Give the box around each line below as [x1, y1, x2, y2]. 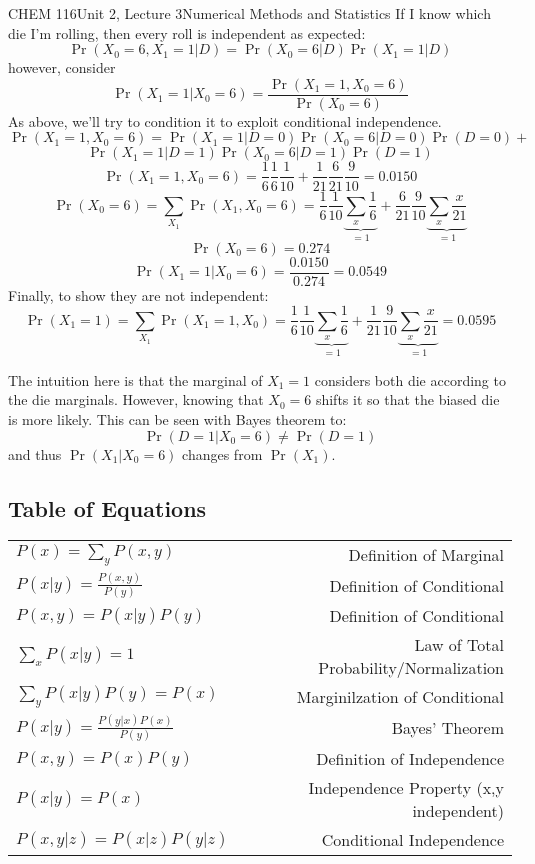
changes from [182, 443, 263, 464]
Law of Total [414, 633, 504, 657]
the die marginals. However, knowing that [8, 389, 264, 410]
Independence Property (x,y [308, 776, 504, 800]
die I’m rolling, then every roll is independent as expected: [8, 22, 366, 43]
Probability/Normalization [318, 656, 504, 680]
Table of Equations [8, 492, 207, 523]
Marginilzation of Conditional [296, 685, 504, 709]
